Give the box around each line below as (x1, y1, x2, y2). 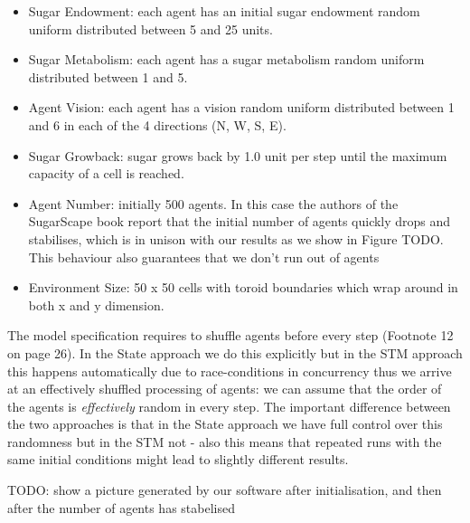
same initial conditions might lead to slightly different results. (7, 450, 349, 469)
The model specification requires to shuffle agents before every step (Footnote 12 (7, 326, 454, 345)
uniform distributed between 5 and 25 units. (28, 19, 273, 38)
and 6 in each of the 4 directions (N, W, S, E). (28, 115, 287, 134)
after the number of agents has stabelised (7, 498, 235, 517)
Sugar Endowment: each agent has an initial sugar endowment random (28, 2, 420, 20)
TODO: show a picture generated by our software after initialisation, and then (7, 480, 442, 499)
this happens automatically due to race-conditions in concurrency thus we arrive (7, 361, 452, 380)
